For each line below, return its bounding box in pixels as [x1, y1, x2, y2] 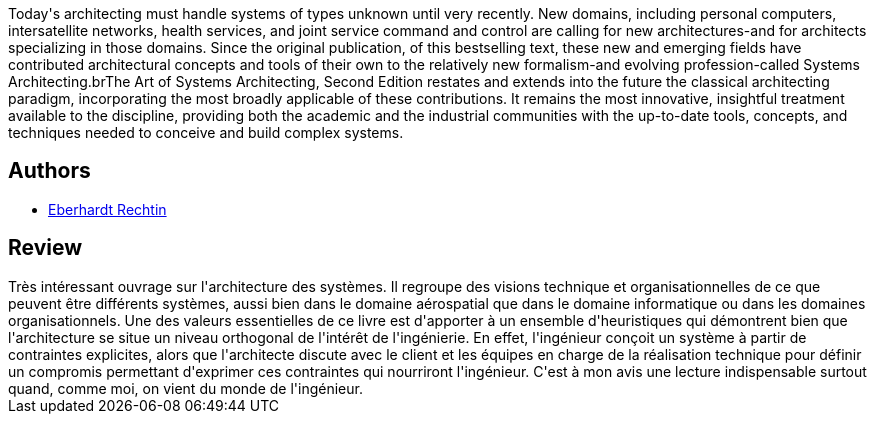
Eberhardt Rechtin [48, 200, 167, 218]
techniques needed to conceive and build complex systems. [8, 124, 404, 141]
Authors [8, 158, 91, 184]
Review [8, 235, 83, 261]
